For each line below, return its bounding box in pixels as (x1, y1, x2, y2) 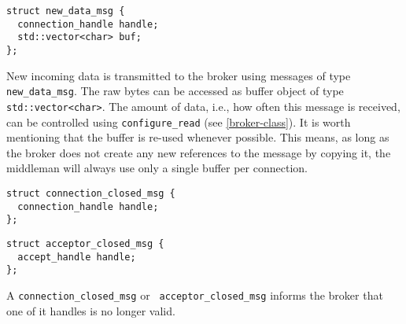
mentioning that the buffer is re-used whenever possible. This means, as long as (6, 129, 389, 145)
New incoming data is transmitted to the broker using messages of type (6, 67, 351, 83)
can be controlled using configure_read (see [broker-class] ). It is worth (6, 113, 351, 130)
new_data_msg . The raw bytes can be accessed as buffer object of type (6, 83, 344, 99)
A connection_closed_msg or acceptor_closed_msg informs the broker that (6, 286, 383, 303)
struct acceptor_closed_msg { (6, 237, 164, 249)
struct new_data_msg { (6, 6, 125, 17)
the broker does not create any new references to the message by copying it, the (6, 144, 391, 160)
